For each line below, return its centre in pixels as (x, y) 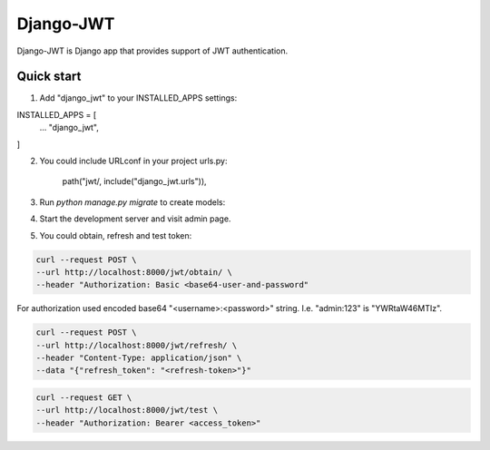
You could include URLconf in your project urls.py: (133, 161)
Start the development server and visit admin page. (135, 219)
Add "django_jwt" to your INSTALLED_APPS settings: (138, 98)
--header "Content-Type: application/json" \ (139, 358)
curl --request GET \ (84, 398)
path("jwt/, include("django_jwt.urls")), (135, 181)
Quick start (49, 77)
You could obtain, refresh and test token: (116, 235)
